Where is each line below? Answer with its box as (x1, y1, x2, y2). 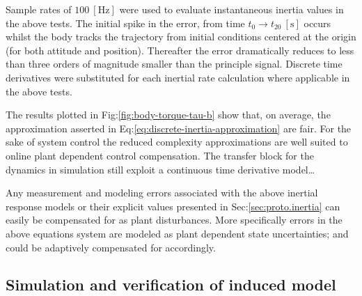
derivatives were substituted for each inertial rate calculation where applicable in (6, 70, 350, 84)
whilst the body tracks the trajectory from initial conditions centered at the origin (6, 29, 356, 44)
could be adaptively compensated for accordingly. (6, 240, 216, 254)
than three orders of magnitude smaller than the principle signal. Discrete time (6, 56, 343, 71)
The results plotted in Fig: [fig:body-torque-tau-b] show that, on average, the (6, 107, 331, 122)
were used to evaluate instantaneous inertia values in (119, 2, 344, 16)
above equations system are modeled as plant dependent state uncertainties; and (6, 226, 349, 240)
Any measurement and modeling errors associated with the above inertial (6, 185, 318, 200)
